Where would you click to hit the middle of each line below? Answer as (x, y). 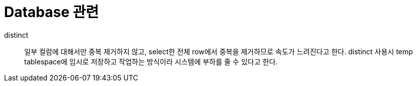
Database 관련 (51, 12)
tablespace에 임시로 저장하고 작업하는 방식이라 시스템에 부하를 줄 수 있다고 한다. (151, 61)
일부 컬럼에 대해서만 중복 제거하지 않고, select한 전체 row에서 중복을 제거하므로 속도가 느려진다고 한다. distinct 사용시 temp (219, 51)
